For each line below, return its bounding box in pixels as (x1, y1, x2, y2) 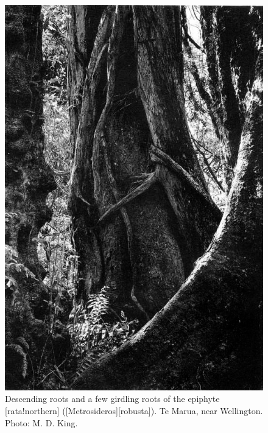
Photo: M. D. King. (5, 416, 78, 429)
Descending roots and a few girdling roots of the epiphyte (5, 392, 220, 405)
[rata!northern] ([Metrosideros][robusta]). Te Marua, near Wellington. (5, 404, 263, 417)
